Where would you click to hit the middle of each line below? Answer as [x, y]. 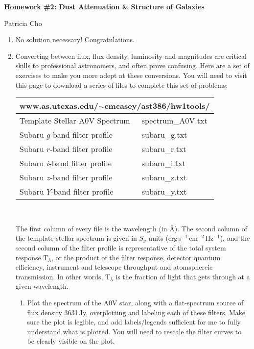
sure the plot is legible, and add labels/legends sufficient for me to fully [134, 322]
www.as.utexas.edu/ [59, 106]
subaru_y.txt [164, 192]
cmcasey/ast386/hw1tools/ [157, 106]
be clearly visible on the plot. [71, 341]
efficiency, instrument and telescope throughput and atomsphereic [114, 267]
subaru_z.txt [164, 177]
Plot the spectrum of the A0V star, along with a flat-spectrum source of [135, 302]
